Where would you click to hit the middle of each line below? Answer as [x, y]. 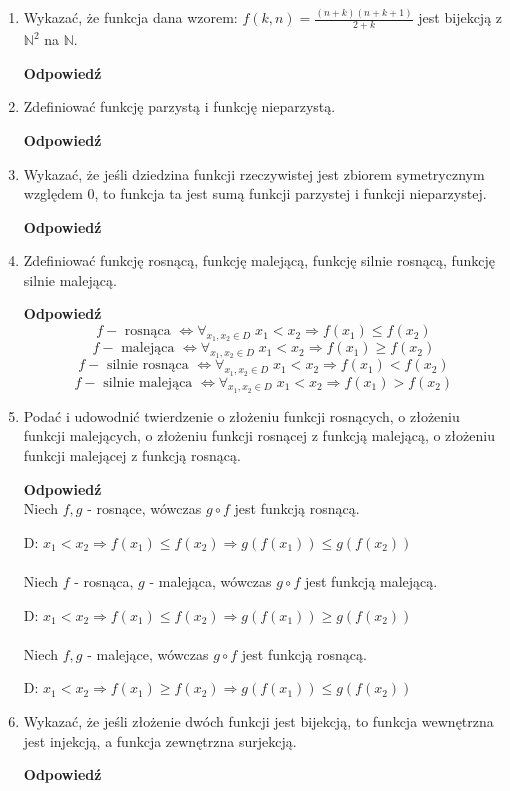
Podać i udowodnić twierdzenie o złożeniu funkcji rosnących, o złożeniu [241, 415]
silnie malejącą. [70, 279]
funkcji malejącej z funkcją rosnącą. [132, 455]
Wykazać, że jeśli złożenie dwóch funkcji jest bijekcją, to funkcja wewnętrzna [258, 721]
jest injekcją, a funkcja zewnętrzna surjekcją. [160, 740]
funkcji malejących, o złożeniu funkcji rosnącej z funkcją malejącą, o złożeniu [259, 435]
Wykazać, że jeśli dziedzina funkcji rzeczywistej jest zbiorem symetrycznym [254, 173]
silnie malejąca [148, 382]
